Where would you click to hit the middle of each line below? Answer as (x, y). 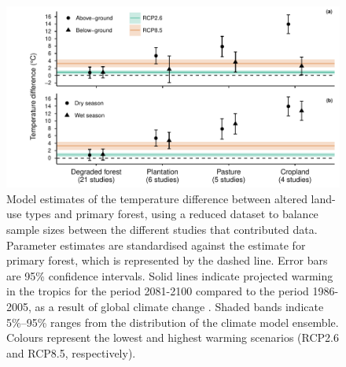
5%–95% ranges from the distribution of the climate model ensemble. (173, 322)
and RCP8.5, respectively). (71, 352)
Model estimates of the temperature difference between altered (157, 198)
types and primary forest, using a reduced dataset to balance (172, 214)
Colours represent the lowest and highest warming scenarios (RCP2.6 (173, 337)
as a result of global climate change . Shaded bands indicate (179, 306)
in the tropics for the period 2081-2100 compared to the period (158, 291)
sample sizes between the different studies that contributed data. (162, 229)
